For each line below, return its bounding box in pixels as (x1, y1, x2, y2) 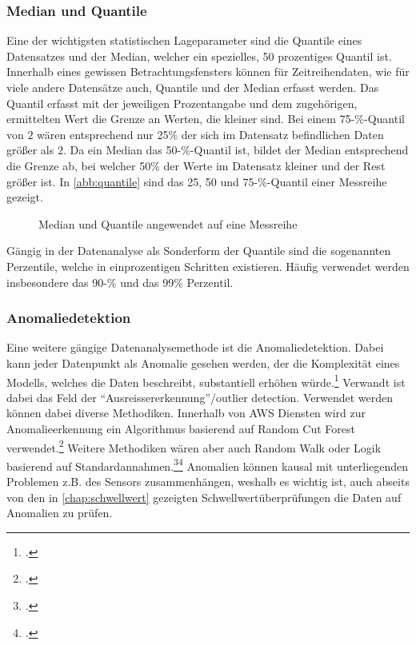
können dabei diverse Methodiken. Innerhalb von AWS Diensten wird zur (6, 404, 366, 421)
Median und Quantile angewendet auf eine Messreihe (38, 215, 298, 232)
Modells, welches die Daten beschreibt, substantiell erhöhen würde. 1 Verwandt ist (6, 371, 406, 390)
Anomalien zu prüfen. (6, 504, 113, 521)
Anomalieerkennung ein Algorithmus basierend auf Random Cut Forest (6, 420, 355, 436)
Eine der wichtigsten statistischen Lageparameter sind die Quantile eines (6, 32, 362, 49)
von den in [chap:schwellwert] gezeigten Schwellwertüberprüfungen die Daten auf (6, 488, 402, 505)
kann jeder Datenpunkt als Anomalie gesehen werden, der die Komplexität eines (6, 354, 400, 371)
